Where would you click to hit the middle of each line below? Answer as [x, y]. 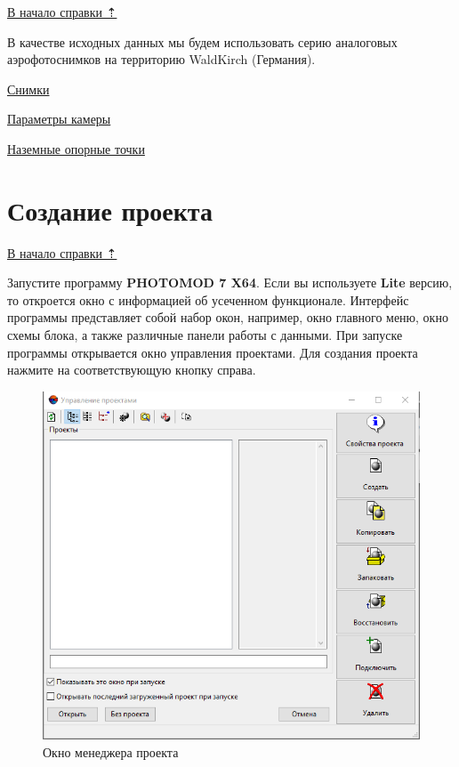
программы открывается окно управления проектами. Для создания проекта [213, 352]
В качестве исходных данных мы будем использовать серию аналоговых [202, 41]
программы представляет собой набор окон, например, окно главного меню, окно [228, 317]
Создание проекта [110, 210]
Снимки [28, 89]
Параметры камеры [59, 119]
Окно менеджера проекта [111, 752]
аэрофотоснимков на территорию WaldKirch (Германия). [161, 59]
